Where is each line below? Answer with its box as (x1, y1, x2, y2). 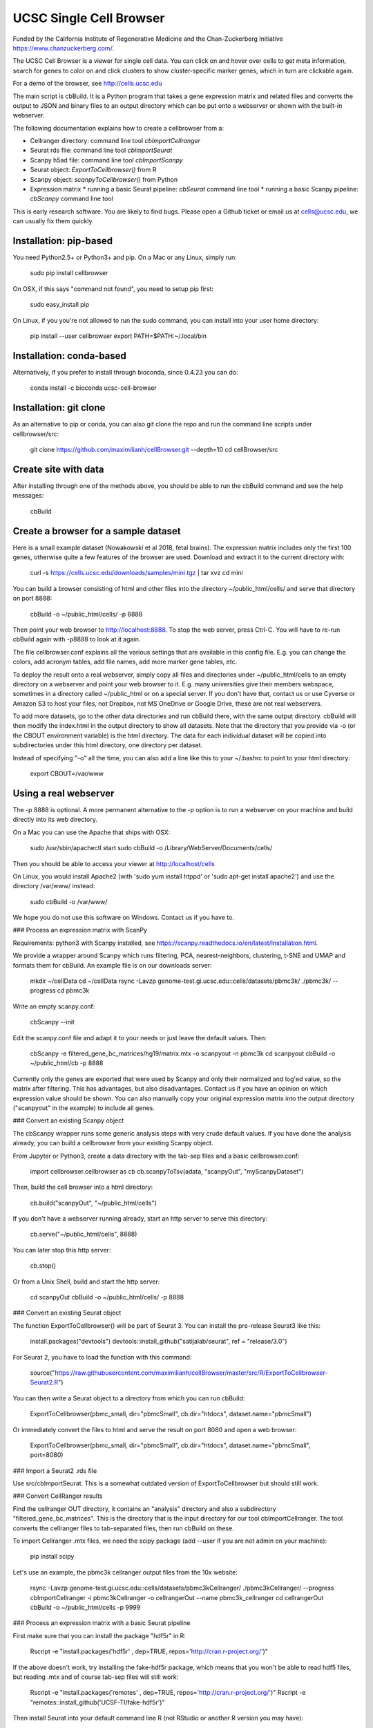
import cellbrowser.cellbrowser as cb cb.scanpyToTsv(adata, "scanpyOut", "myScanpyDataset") (30, 1167, 304, 1175)
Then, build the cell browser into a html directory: (12, 1183, 153, 1192)
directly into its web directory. (12, 816, 98, 824)
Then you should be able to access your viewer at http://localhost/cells (12, 859, 216, 867)
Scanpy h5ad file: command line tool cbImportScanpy (30, 156, 183, 164)
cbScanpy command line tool (30, 194, 113, 203)
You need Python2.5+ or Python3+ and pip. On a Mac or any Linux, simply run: (12, 253, 238, 262)
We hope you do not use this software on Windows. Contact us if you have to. (12, 913, 235, 922)
